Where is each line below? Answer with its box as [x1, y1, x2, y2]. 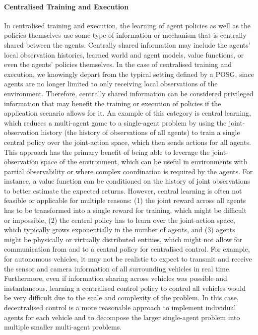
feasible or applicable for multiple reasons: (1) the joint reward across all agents [4, 195, 246, 205]
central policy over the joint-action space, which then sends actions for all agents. [4, 136, 251, 147]
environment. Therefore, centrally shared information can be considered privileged [4, 88, 254, 98]
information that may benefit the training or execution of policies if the [4, 98, 221, 108]
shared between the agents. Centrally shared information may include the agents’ [4, 39, 251, 50]
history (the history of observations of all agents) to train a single [41, 127, 240, 137]
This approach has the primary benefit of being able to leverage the [4, 146, 210, 157]
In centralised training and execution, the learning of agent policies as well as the [4, 20, 251, 30]
